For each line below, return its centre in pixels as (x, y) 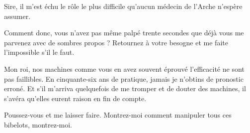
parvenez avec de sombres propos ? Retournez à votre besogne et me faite (116, 42)
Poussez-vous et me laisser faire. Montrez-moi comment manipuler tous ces (118, 115)
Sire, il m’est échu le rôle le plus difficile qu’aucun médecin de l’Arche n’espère (123, 6)
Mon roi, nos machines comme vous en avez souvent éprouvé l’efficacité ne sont (124, 68)
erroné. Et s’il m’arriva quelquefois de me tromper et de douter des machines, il (125, 88)
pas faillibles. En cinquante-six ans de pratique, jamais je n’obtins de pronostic (124, 78)
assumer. (17, 16)
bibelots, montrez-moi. (38, 124)
